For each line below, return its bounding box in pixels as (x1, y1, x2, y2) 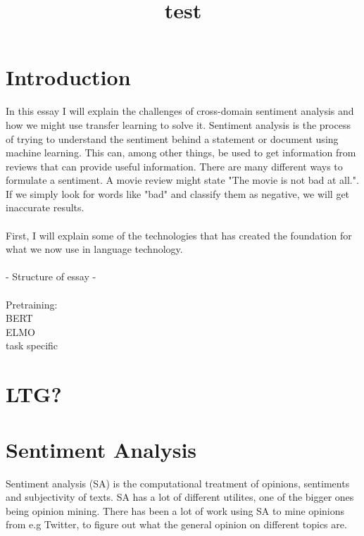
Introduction (6, 63, 131, 92)
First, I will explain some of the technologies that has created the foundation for (6, 228, 352, 242)
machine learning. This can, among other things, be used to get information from (6, 145, 356, 160)
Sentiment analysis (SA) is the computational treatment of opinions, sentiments (6, 475, 350, 490)
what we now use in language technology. (6, 242, 183, 256)
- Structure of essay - (6, 269, 96, 284)
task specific (6, 338, 58, 353)
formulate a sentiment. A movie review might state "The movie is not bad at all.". (6, 173, 359, 187)
